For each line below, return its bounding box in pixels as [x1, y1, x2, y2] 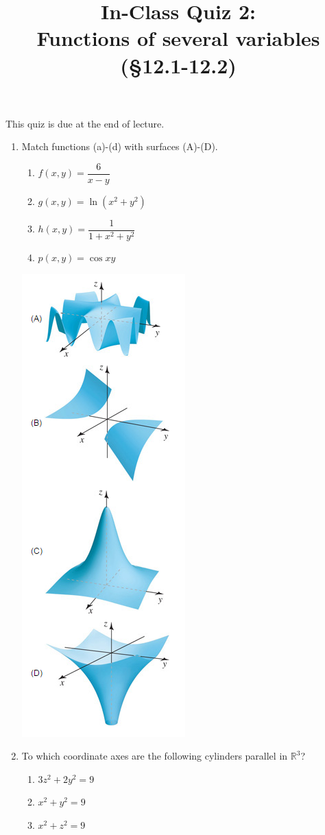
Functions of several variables [36, 24, 320, 52]
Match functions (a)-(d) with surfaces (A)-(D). [21, 139, 218, 154]
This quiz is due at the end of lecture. [5, 116, 165, 130]
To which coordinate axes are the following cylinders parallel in [21, 749, 288, 763]
